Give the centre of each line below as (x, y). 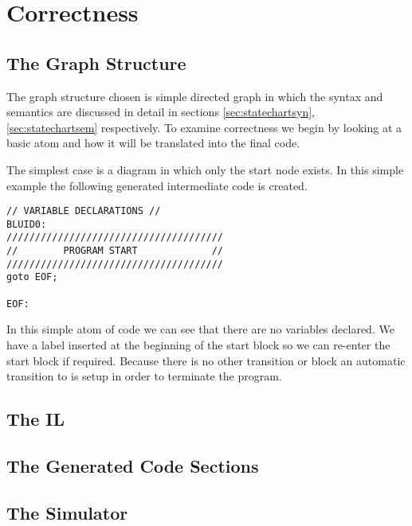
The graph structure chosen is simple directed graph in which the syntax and (195, 96)
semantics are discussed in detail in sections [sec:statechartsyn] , (161, 112)
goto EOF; (32, 277)
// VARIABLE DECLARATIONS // (84, 211)
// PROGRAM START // (115, 251)
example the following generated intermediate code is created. (157, 185)
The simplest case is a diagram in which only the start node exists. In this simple (205, 169)
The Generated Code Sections (133, 465)
